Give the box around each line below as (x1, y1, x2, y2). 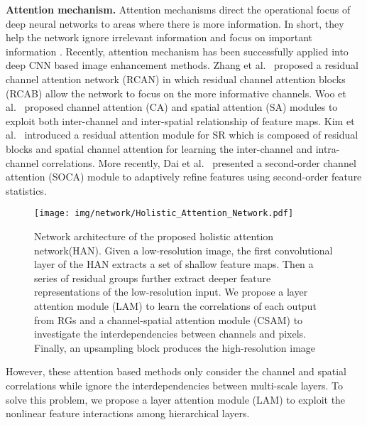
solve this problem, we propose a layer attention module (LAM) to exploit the (6, 392, 346, 407)
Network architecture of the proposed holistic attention (34, 228, 274, 243)
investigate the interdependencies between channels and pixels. (34, 326, 306, 341)
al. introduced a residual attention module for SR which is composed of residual (6, 127, 358, 142)
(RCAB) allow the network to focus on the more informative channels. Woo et (6, 85, 346, 100)
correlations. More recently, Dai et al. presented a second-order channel (41, 155, 356, 170)
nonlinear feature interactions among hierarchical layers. (6, 406, 250, 421)
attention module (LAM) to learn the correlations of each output (34, 298, 317, 313)
